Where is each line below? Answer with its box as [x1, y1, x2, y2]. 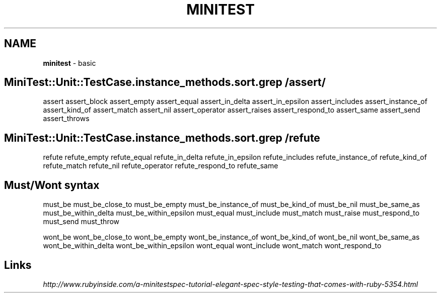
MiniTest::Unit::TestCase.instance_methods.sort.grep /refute [4, 131, 320, 144]
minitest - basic [43, 58, 96, 67]
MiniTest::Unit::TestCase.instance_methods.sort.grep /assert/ [4, 76, 326, 89]
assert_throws [43, 114, 90, 123]
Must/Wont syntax [4, 178, 100, 191]
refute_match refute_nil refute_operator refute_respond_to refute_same [43, 161, 278, 170]
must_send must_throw [43, 217, 120, 226]
